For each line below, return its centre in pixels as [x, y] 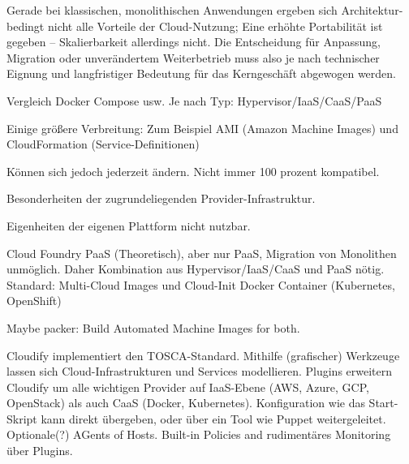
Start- [383, 403]
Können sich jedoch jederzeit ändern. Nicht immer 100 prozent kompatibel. [193, 171]
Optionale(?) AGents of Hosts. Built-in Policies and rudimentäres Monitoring [199, 434]
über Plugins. [40, 451]
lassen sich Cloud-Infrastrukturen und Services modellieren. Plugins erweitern [200, 371]
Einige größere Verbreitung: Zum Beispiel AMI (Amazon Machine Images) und [202, 128]
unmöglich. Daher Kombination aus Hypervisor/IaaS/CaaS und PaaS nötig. [196, 269]
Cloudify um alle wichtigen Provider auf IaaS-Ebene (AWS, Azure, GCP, [188, 387]
